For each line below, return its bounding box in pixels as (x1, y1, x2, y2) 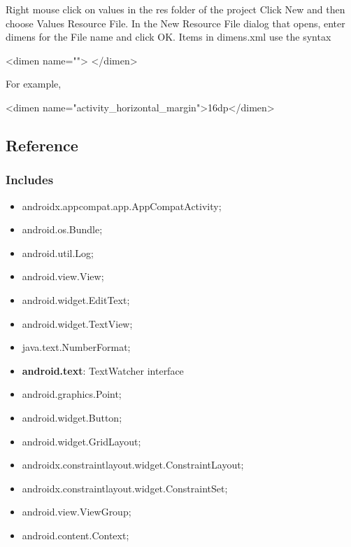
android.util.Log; (22, 245, 94, 260)
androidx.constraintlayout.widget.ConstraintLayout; (22, 457, 244, 472)
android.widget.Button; (22, 410, 122, 424)
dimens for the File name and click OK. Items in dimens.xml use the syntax (6, 29, 331, 44)
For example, (6, 76, 62, 91)
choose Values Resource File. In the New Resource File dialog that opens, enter (6, 15, 345, 30)
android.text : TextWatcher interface (22, 363, 184, 378)
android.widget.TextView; (22, 316, 133, 331)
